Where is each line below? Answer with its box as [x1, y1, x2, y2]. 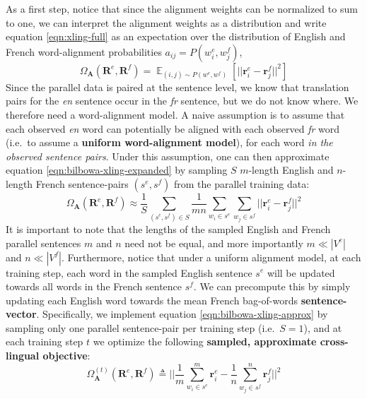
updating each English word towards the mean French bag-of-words [6, 292, 298, 307]
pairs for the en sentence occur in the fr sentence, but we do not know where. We [6, 93, 359, 108]
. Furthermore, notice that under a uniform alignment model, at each [61, 249, 361, 264]
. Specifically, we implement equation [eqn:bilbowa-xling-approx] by [36, 306, 328, 321]
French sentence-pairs [35, 176, 129, 191]
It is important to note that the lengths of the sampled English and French [6, 221, 331, 236]
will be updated [267, 265, 335, 280]
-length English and [248, 162, 334, 177]
